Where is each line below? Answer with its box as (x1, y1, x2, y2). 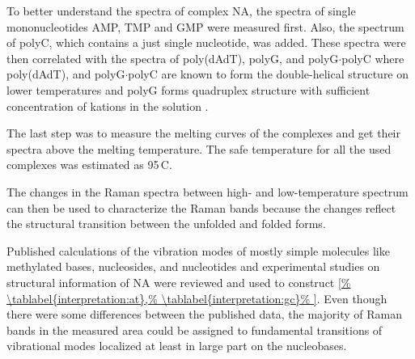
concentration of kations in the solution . (6, 97, 209, 114)
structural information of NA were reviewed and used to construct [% (6, 273, 351, 290)
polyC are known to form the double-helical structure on (128, 65, 409, 82)
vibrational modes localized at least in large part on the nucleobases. (6, 337, 347, 354)
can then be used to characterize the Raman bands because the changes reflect (6, 199, 396, 216)
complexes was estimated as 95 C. (6, 156, 172, 173)
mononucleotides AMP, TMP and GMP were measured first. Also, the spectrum (6, 18, 404, 35)
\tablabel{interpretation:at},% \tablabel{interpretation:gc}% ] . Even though (6, 289, 387, 306)
